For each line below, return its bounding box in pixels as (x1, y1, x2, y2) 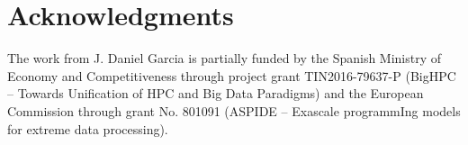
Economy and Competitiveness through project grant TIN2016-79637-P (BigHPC (7, 66, 456, 85)
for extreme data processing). (7, 119, 168, 138)
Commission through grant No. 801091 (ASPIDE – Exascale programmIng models (7, 101, 461, 120)
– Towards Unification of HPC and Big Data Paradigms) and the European (7, 84, 424, 103)
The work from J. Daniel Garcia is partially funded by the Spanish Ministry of (7, 49, 442, 68)
